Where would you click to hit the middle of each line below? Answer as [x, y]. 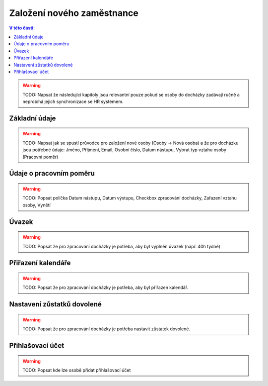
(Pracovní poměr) [40, 157]
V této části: [22, 28]
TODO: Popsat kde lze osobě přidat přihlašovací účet [77, 370]
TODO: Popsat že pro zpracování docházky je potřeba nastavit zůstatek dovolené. [106, 329]
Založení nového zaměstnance [74, 13]
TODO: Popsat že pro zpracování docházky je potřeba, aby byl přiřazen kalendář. [105, 288]
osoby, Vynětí [36, 205]
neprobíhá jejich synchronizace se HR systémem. [73, 101]
